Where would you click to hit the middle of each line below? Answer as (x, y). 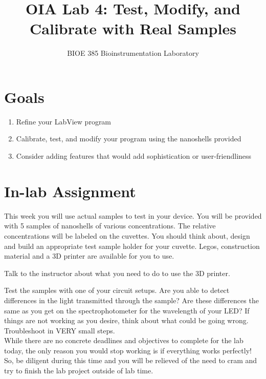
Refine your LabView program (64, 121)
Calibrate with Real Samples (133, 28)
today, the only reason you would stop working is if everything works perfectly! (128, 350)
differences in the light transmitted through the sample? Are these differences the (131, 300)
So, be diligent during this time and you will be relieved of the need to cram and (131, 360)
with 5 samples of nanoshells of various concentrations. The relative (110, 226)
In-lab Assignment (70, 191)
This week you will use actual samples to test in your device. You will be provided (133, 215)
